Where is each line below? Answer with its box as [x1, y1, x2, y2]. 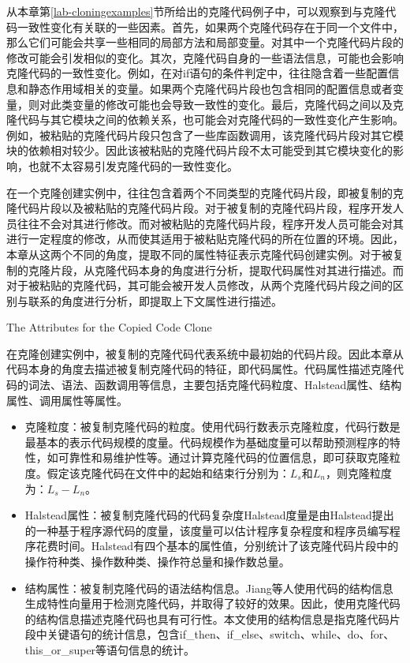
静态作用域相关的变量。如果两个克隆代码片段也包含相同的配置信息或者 [28, 80, 393, 96]
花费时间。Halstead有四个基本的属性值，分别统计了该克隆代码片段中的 [35, 538, 399, 554]
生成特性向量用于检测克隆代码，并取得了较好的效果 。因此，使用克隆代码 [24, 595, 401, 612]
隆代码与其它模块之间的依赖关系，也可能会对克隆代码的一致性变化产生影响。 [6, 111, 404, 128]
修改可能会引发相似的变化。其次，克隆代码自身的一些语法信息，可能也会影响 [6, 49, 404, 66]
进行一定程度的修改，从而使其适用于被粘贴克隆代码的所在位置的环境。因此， [6, 230, 404, 247]
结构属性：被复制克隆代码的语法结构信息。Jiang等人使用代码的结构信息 [24, 579, 393, 596]
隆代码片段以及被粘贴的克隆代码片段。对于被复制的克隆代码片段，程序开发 [6, 200, 393, 216]
